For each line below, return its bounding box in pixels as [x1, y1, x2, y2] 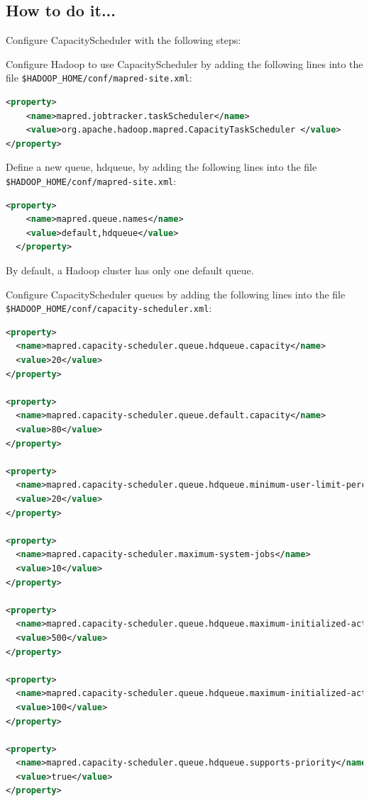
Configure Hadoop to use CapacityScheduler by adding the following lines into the [6, 56, 363, 71]
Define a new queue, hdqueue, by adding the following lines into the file [6, 159, 317, 174]
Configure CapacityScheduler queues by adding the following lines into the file [6, 286, 346, 301]
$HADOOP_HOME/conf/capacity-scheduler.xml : [6, 301, 212, 315]
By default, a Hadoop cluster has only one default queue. [6, 263, 254, 278]
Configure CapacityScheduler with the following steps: [6, 33, 241, 47]
